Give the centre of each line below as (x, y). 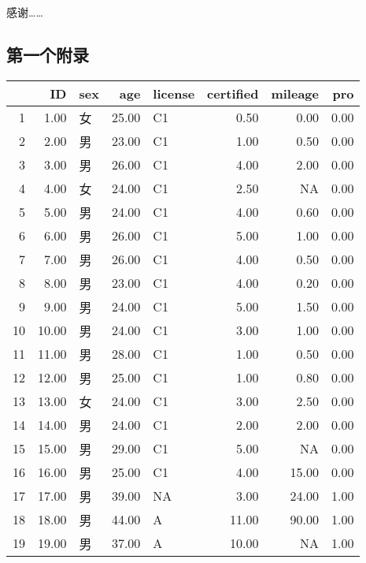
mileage (295, 93)
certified (233, 93)
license (174, 93)
